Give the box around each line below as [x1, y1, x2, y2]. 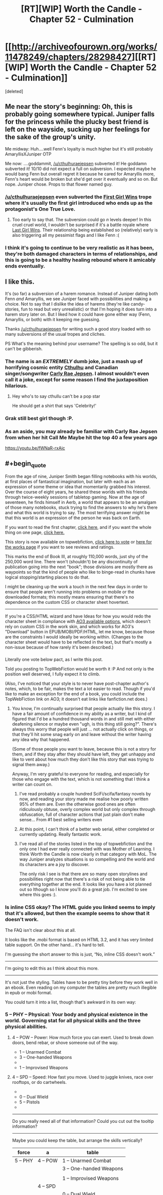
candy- [130, 301, 146, 307]
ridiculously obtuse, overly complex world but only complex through [19, 807, 156, 812]
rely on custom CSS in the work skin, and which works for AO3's [5, 624, 134, 630]
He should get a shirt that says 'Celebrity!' [12, 403, 97, 409]
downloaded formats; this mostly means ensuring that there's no [5, 594, 134, 600]
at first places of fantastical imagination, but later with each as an [5, 479, 136, 484]
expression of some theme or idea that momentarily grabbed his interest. [5, 484, 151, 490]
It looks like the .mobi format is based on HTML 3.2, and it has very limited [5, 937, 154, 943]
